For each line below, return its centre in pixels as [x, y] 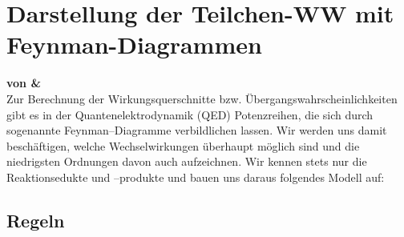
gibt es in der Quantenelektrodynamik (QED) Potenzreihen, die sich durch [190, 114]
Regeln [36, 220]
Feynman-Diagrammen [134, 44]
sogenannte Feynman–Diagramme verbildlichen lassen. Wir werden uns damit [197, 130]
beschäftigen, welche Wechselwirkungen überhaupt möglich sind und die [183, 145]
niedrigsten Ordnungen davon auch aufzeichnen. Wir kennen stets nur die [187, 161]
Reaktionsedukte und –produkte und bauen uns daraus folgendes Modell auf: [196, 177]
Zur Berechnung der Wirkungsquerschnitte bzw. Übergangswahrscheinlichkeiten [202, 98]
